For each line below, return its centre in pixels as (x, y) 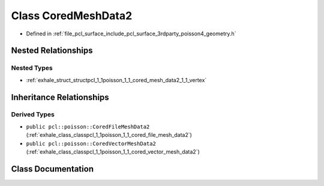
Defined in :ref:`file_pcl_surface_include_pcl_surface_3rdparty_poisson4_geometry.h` (131, 34)
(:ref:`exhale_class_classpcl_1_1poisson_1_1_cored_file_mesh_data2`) (109, 135)
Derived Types (33, 115)
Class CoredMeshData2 (72, 16)
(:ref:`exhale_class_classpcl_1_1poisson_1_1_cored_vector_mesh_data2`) (113, 152)
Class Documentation (52, 169)
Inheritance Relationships (60, 97)
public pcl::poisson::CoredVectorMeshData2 (91, 143)
